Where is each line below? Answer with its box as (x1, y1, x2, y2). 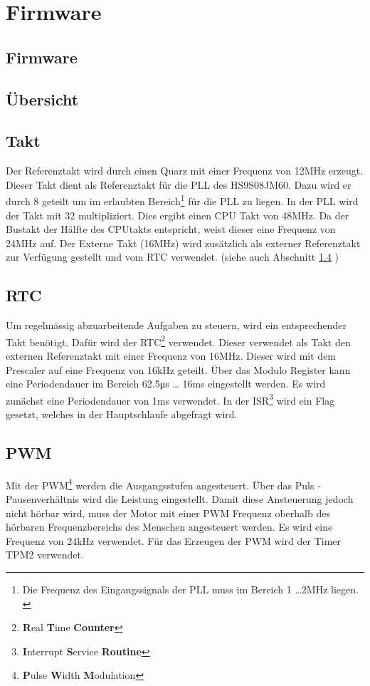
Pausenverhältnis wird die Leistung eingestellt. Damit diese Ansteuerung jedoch (6, 492, 354, 506)
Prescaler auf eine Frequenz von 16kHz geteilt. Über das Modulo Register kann (6, 362, 351, 377)
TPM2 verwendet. (6, 547, 84, 562)
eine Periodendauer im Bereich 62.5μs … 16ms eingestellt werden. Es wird (6, 376, 326, 391)
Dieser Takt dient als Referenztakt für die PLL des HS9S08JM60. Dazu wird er (6, 177, 351, 192)
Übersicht (6, 88, 79, 110)
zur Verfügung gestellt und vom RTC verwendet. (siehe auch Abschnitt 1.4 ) (6, 249, 339, 264)
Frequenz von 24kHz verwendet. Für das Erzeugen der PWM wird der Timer (6, 533, 342, 548)
